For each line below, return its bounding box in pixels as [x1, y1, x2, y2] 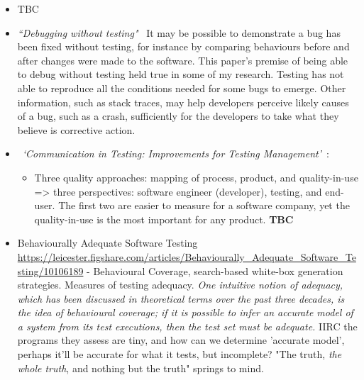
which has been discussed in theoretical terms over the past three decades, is [17, 291, 345, 306]
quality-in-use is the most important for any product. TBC [34, 211, 294, 226]
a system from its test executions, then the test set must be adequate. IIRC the [17, 318, 358, 333]
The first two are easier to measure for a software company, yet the [58, 198, 350, 213]
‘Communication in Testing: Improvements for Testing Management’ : [22, 146, 329, 161]
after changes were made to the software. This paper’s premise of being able [17, 52, 348, 67]
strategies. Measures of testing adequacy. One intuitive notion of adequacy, [17, 277, 343, 292]
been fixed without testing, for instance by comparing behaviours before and [17, 39, 350, 54]
